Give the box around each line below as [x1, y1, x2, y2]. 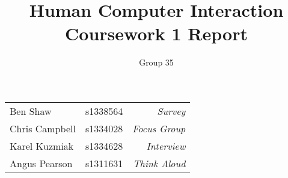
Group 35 [139, 56, 174, 69]
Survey [157, 103, 186, 118]
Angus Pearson [10, 156, 73, 170]
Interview [146, 138, 186, 153]
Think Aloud [133, 156, 186, 170]
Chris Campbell [10, 121, 76, 135]
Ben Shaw [10, 103, 52, 118]
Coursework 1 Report [65, 21, 248, 46]
